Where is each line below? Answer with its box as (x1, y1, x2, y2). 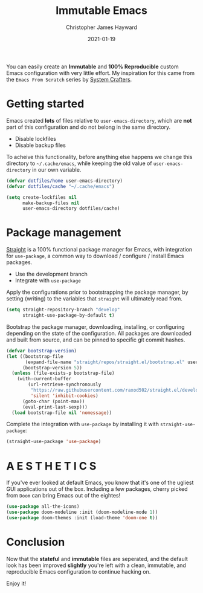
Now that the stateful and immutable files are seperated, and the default (6, 555, 188, 562)
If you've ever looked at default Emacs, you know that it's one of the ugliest (6, 479, 194, 487)
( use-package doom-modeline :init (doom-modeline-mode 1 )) (6, 509, 158, 516)
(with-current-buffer (17, 376, 71, 382)
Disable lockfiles (14, 135, 56, 142)
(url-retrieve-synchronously (28, 381, 101, 387)
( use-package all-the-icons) (6, 504, 80, 510)
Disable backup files (14, 141, 66, 149)
